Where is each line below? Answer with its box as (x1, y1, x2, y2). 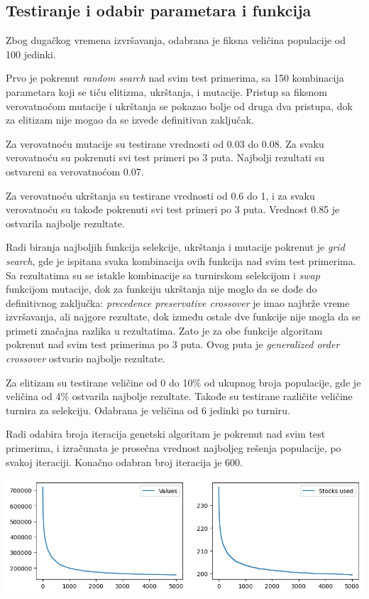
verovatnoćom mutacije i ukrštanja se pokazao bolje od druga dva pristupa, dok (6, 98, 353, 113)
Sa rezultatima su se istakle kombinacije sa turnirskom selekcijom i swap (6, 267, 320, 282)
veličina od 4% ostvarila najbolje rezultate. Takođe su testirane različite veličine (6, 389, 353, 404)
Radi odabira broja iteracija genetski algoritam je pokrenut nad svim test (6, 426, 326, 441)
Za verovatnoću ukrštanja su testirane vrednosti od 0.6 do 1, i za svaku (6, 188, 315, 203)
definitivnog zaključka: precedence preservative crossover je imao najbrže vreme (6, 295, 350, 310)
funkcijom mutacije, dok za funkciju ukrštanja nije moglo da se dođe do (6, 281, 317, 296)
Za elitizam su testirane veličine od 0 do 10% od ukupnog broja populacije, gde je (6, 374, 361, 389)
